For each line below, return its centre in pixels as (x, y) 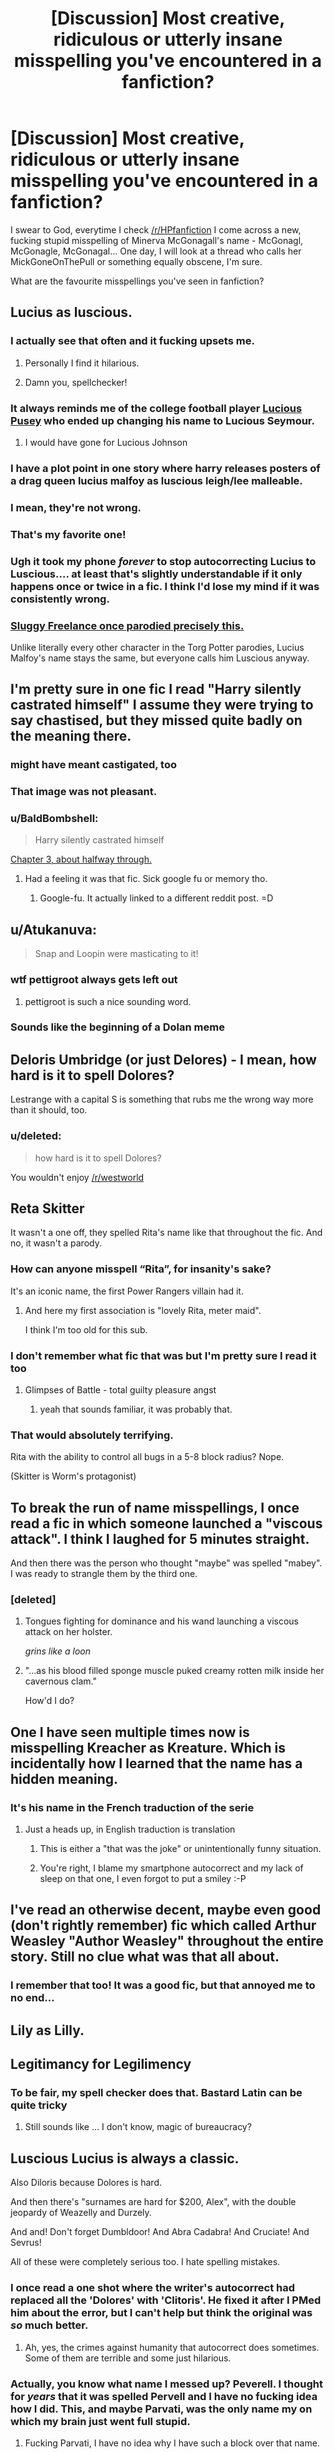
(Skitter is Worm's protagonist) (73, 1476)
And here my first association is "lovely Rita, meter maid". (143, 1310)
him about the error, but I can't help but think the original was (161, 2313)
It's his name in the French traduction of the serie (132, 1807)
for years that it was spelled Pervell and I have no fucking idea (164, 2396)
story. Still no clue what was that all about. (145, 1957)
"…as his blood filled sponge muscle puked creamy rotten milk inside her (174, 1671)
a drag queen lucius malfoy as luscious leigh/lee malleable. (156, 480)
